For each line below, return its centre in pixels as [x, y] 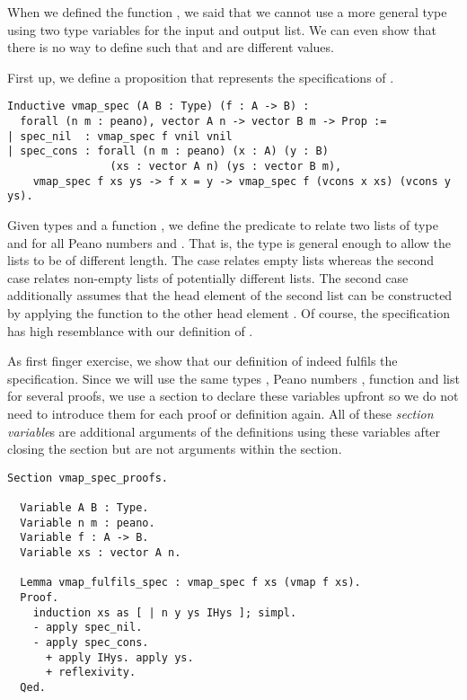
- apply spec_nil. [88, 628]
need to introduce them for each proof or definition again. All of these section [220, 413]
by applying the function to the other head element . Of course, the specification [229, 312]
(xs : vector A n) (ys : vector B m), [226, 166]
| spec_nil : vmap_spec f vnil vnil [120, 136]
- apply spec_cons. [91, 642]
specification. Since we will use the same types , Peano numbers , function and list [233, 378]
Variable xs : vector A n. [101, 552]
